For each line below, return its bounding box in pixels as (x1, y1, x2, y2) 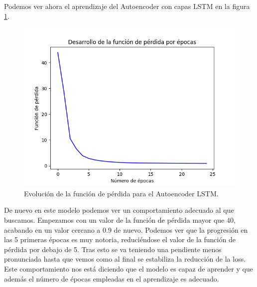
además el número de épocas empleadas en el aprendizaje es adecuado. (4, 273, 219, 284)
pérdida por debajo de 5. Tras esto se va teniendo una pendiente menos (4, 244, 222, 254)
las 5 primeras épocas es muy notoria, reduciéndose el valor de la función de (4, 234, 236, 245)
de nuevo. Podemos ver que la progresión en (114, 224, 248, 235)
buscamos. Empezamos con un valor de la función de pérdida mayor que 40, (4, 214, 236, 225)
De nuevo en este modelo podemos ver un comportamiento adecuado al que (4, 205, 234, 215)
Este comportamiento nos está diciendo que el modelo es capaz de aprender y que (4, 263, 253, 274)
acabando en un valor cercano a (4, 224, 101, 235)
